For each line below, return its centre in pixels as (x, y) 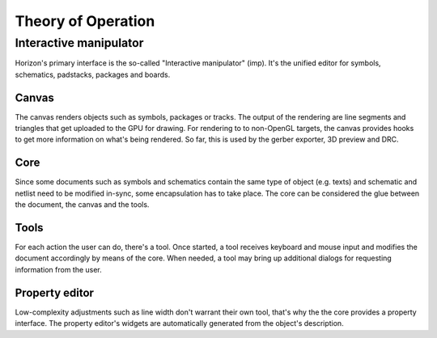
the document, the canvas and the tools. (82, 205)
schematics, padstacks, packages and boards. (93, 74)
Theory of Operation (85, 21)
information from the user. (59, 269)
